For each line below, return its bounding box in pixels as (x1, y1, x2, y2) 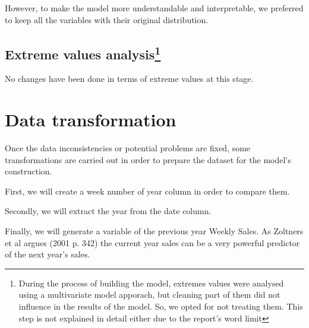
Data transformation (5, 107, 176, 132)
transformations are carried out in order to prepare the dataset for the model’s (5, 153, 291, 165)
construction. (5, 165, 52, 177)
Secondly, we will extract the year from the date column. (5, 205, 212, 217)
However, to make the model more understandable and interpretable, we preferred (5, 2, 304, 14)
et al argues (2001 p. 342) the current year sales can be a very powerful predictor (5, 236, 300, 249)
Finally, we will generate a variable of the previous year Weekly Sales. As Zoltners (5, 225, 304, 237)
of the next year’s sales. (5, 248, 90, 260)
